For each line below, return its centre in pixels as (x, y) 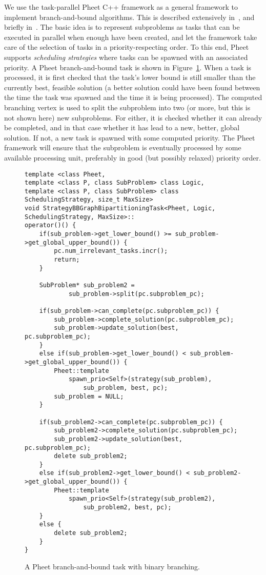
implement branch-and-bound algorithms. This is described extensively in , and (129, 17)
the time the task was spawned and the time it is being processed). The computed (133, 97)
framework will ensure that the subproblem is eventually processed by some (123, 147)
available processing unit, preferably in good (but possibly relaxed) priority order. (132, 157)
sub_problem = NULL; (89, 396)
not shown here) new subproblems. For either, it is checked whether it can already (133, 117)
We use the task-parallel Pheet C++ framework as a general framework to (121, 7)
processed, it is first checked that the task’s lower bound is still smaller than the (130, 77)
